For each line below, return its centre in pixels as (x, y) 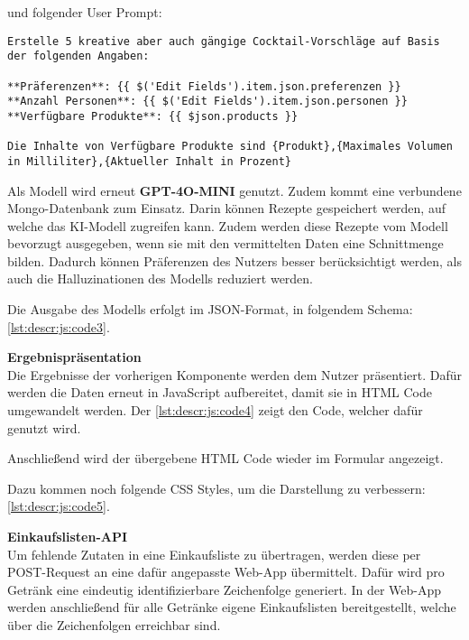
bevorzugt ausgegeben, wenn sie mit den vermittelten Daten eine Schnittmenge (225, 243)
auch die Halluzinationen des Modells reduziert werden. (161, 278)
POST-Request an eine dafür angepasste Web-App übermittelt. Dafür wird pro (226, 572)
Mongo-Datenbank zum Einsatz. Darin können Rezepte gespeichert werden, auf (226, 208)
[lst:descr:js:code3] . (59, 326)
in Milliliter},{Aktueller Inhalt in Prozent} (149, 161)
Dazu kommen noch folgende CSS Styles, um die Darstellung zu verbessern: (216, 488)
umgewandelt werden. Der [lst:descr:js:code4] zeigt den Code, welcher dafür (215, 410)
